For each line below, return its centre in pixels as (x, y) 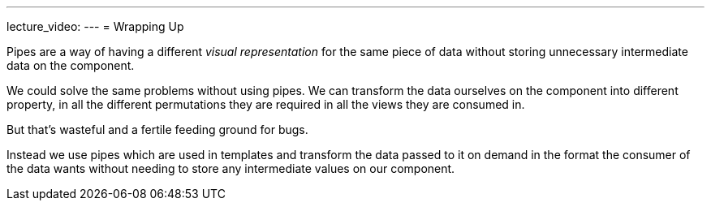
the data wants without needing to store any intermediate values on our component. (231, 168)
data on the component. (71, 65)
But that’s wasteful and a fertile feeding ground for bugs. (157, 129)
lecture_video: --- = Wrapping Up (95, 26)
